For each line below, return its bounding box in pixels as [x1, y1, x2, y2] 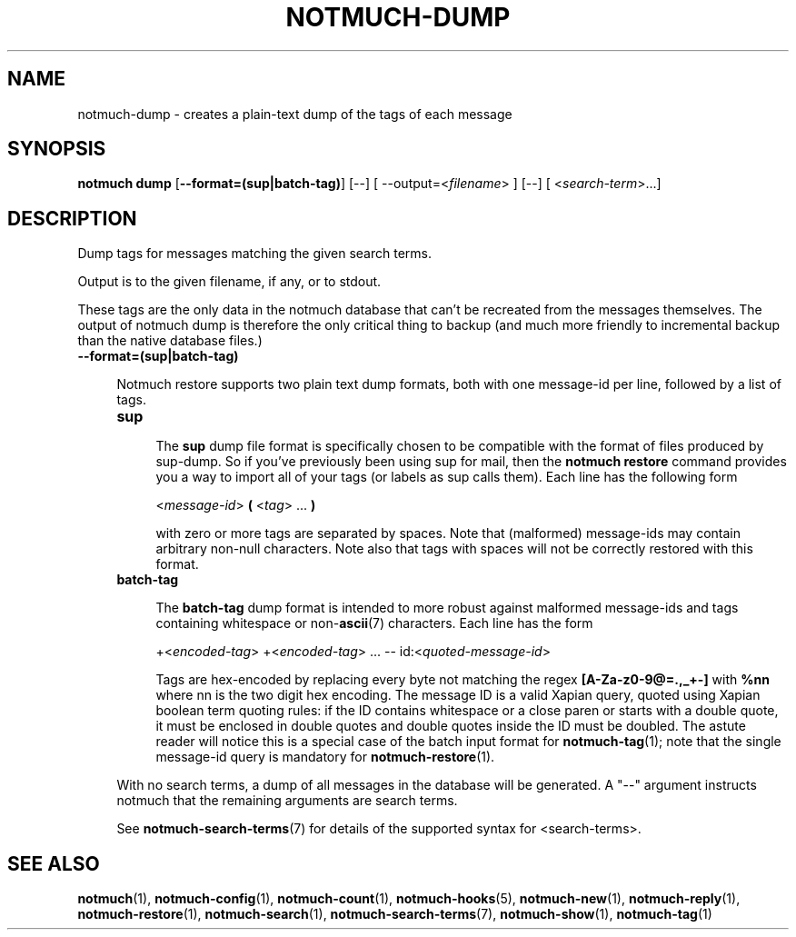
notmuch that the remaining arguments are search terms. [116, 792, 458, 809]
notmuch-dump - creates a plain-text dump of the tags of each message [77, 105, 512, 122]
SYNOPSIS [7, 137, 106, 161]
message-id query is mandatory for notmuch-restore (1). [155, 749, 495, 765]
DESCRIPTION [7, 206, 137, 230]
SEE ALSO [7, 852, 100, 875]
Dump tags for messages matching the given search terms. [77, 245, 432, 262]
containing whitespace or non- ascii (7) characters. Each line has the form [155, 615, 593, 632]
